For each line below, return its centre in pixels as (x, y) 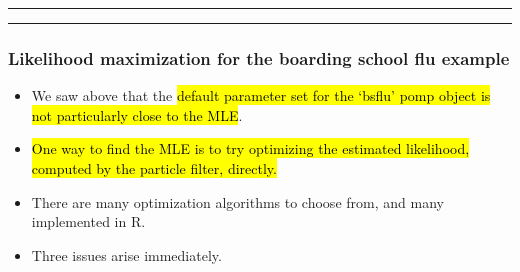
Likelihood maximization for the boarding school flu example (259, 57)
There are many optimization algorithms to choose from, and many (237, 201)
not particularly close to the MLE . (137, 114)
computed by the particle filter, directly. (154, 168)
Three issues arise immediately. (126, 254)
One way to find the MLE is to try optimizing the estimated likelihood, (250, 148)
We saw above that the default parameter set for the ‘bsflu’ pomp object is (261, 95)
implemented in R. (88, 221)
